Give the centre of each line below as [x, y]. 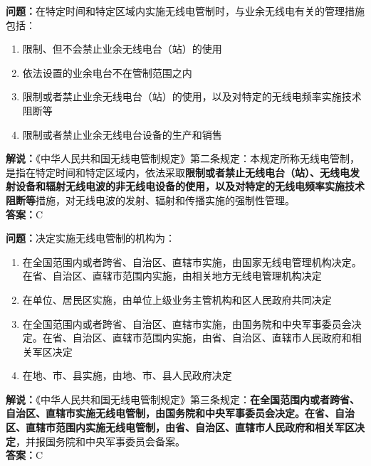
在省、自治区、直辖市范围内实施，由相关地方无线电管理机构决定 [172, 276]
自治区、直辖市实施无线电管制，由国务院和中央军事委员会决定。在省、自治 [180, 413]
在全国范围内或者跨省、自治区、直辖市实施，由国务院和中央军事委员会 [187, 323]
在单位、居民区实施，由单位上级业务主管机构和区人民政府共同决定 [177, 299]
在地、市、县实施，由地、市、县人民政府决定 [127, 375]
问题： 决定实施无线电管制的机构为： [90, 238]
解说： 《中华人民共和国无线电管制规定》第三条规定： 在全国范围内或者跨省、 [183, 399]
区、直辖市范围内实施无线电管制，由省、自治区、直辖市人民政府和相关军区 [180, 427]
